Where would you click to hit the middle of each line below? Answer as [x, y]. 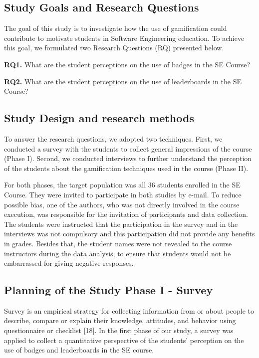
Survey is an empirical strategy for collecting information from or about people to [129, 310]
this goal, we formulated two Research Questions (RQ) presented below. [114, 48]
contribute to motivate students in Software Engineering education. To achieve [124, 38]
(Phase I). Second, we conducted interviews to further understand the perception [128, 158]
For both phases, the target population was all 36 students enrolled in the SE [122, 185]
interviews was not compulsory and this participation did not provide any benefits [129, 234]
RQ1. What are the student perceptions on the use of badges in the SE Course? [127, 64]
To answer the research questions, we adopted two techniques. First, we [113, 138]
